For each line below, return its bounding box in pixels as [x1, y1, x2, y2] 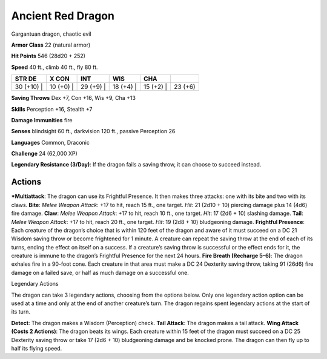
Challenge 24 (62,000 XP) [11, 150, 78, 157]
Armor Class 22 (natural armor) [11, 41, 91, 48]
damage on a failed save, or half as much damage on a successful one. [11, 269, 189, 276]
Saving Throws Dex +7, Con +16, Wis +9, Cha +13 [11, 94, 136, 102]
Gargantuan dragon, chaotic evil [11, 30, 91, 38]
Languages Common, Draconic [11, 139, 90, 146]
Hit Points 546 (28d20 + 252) [11, 52, 86, 60]
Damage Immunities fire [11, 116, 73, 124]
